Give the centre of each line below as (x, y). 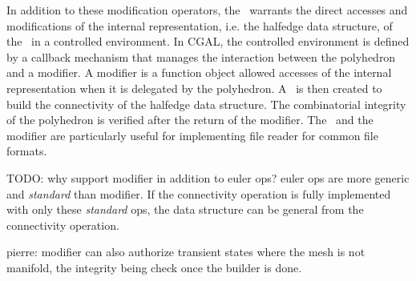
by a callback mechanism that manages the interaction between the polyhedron (201, 56)
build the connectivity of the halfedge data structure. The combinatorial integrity (206, 104)
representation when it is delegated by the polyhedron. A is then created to (194, 88)
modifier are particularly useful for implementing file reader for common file (192, 135)
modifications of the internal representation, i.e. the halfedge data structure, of (200, 25)
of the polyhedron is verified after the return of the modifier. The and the (190, 120)
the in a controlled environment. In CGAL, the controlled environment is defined (208, 41)
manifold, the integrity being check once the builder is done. (154, 267)
